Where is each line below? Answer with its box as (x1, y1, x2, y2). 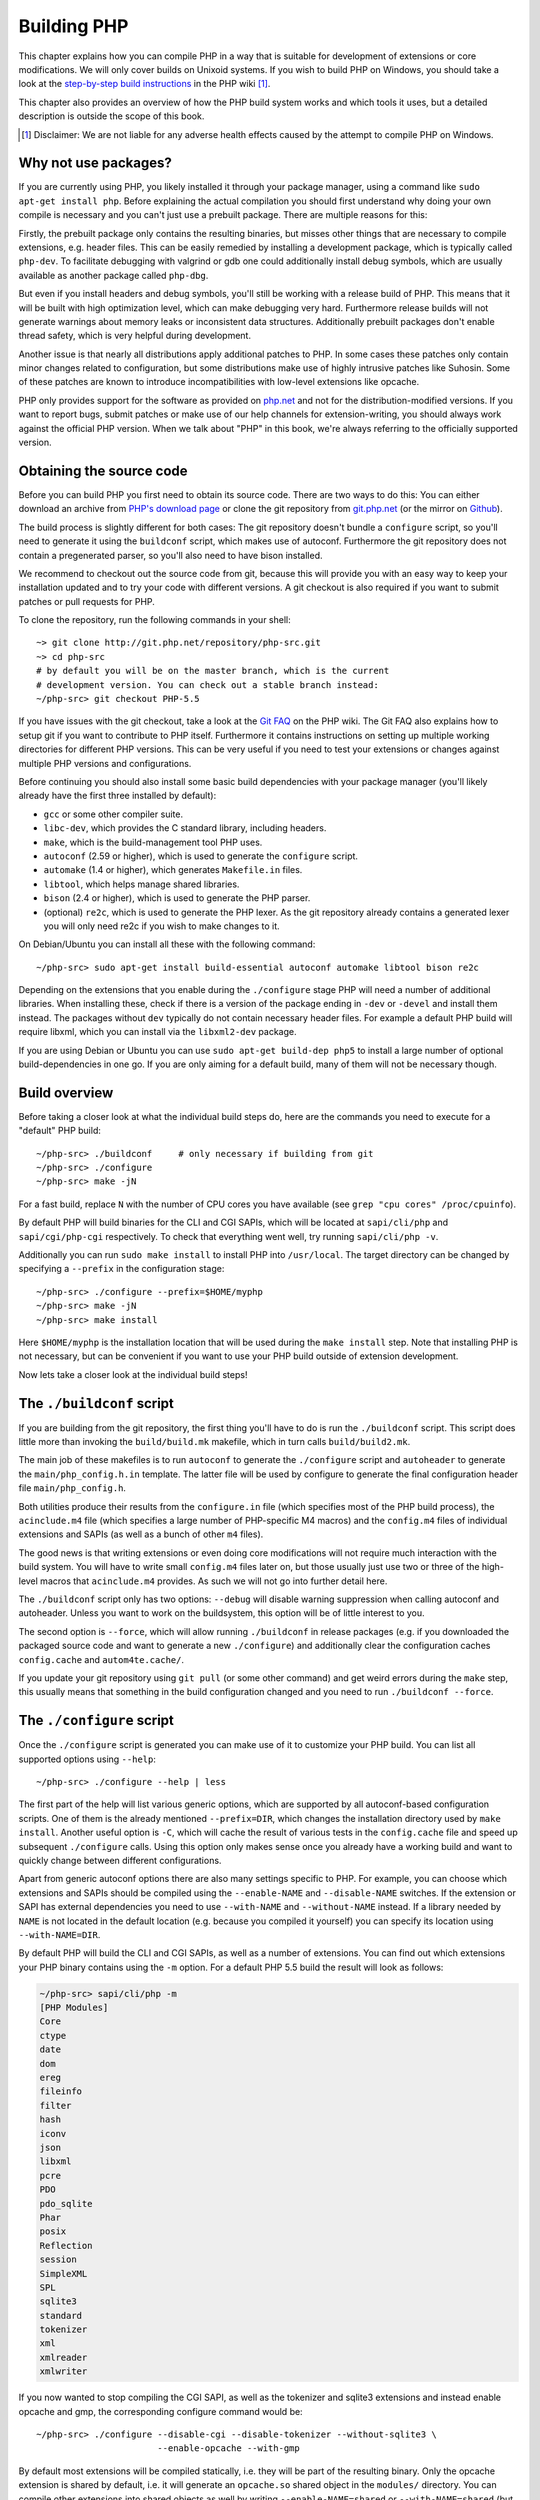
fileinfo (39, 2086, 83, 2097)
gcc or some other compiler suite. (43, 808, 184, 820)
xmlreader (39, 2351, 88, 2363)
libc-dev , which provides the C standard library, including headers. (43, 822, 327, 834)
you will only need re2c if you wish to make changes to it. (43, 920, 280, 932)
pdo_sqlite (39, 2198, 93, 2209)
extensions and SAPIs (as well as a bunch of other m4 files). (18, 1528, 264, 1540)
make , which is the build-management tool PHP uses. (43, 836, 263, 848)
